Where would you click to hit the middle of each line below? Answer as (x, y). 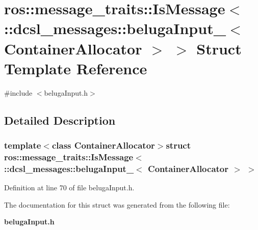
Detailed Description (60, 120)
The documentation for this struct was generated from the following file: (117, 204)
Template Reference (76, 68)
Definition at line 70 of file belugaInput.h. (69, 188)
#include (18, 92)
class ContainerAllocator (103, 145)
